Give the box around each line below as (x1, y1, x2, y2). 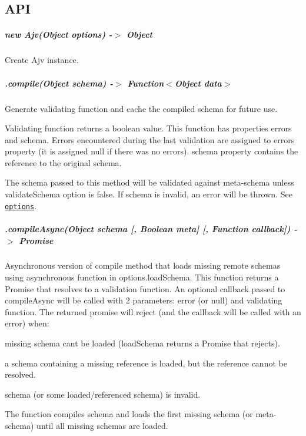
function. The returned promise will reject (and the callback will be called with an (5, 305, 301, 318)
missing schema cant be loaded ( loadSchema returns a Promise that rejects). (5, 337, 280, 349)
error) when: (5, 317, 49, 329)
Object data (174, 77, 222, 89)
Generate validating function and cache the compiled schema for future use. (5, 102, 278, 114)
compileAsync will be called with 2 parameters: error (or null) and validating (5, 294, 282, 306)
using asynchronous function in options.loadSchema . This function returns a (5, 271, 279, 283)
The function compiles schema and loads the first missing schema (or (5, 408, 253, 420)
